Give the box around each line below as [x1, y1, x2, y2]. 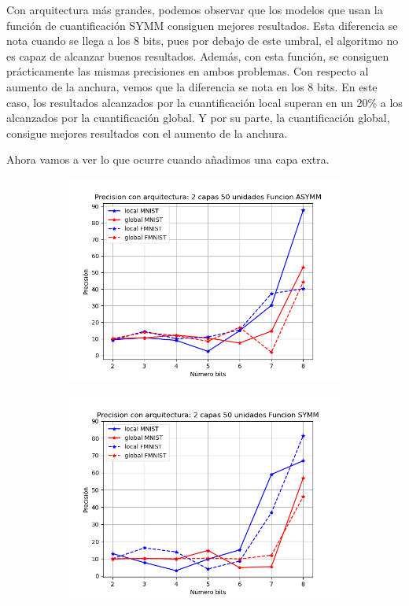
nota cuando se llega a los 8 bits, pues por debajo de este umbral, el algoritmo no [6, 32, 399, 49]
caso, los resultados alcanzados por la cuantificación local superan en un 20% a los [6, 94, 403, 110]
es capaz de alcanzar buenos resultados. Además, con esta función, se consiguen [6, 47, 389, 64]
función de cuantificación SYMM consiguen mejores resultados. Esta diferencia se [6, 17, 398, 33]
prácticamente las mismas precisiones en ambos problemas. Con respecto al [6, 63, 369, 79]
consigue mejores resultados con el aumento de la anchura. [6, 124, 288, 141]
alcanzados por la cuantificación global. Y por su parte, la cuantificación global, [6, 109, 390, 126]
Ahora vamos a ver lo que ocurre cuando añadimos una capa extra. [6, 151, 330, 168]
